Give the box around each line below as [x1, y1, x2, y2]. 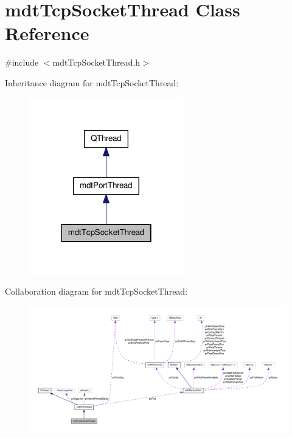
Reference [5, 21, 89, 46]
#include [5, 56, 39, 69]
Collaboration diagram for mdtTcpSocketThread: [5, 285, 188, 298]
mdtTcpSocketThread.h [52, 56, 141, 69]
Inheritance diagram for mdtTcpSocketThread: [5, 76, 179, 89]
